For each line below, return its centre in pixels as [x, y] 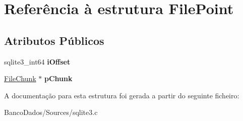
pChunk [58, 78]
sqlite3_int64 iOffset [37, 61]
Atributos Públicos [54, 40]
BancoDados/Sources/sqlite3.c [51, 112]
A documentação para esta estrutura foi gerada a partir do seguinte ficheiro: [122, 95]
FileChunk [20, 78]
